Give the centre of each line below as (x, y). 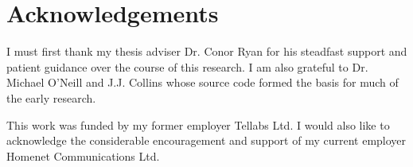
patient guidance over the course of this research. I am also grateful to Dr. (187, 66)
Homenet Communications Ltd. (83, 155)
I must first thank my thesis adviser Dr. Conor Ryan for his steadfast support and (207, 51)
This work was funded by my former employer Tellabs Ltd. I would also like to (198, 124)
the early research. (51, 97)
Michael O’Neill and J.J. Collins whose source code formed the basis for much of (203, 82)
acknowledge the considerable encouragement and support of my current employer (206, 140)
